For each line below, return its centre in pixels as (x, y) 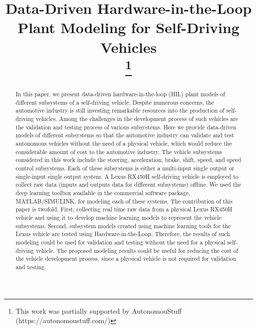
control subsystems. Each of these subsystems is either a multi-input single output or (125, 168)
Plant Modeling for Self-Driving (128, 27)
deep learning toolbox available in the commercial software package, (103, 192)
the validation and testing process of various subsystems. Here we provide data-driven (126, 127)
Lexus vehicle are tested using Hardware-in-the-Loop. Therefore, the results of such (123, 234)
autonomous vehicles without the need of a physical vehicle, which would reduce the (124, 143)
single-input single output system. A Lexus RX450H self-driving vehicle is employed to (127, 176)
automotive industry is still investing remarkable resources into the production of (120, 110)
